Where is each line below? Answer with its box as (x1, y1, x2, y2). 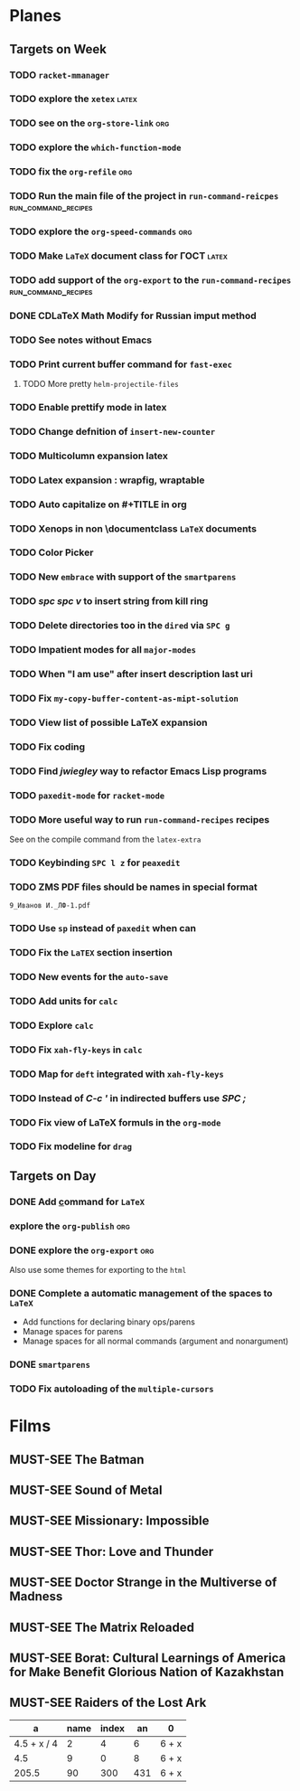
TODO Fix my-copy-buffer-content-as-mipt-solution (9, 693, 239, 704)
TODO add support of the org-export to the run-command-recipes (9, 273, 292, 286)
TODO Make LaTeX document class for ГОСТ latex (9, 250, 229, 262)
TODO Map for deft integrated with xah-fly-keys (9, 1068, 224, 1080)
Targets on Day (9, 1168, 97, 1183)
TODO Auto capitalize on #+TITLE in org (9, 498, 187, 511)
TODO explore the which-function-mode (9, 141, 182, 154)
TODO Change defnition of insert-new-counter (9, 425, 216, 438)
